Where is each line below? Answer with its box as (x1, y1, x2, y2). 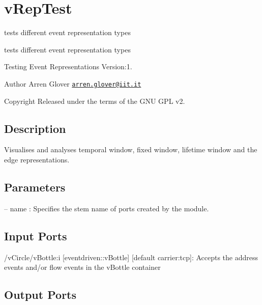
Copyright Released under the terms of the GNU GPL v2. (4, 95, 185, 106)
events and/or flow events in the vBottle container (4, 262, 161, 272)
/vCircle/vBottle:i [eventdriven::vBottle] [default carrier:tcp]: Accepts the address (4, 252, 258, 262)
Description (4, 120, 66, 136)
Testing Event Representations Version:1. (4, 61, 132, 72)
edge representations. (4, 154, 70, 164)
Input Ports (4, 228, 67, 243)
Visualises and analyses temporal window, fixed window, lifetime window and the (4, 144, 257, 155)
